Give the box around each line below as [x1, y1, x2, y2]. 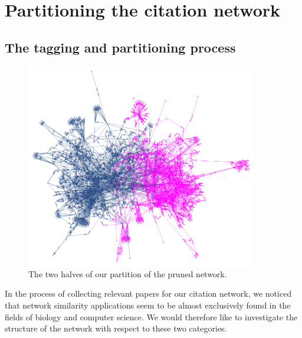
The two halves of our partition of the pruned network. [28, 267, 227, 280]
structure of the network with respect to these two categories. [5, 322, 227, 334]
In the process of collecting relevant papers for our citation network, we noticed [5, 287, 292, 300]
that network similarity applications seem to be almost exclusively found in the [5, 299, 291, 311]
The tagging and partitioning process [5, 38, 236, 56]
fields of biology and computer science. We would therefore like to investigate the [5, 310, 298, 323]
